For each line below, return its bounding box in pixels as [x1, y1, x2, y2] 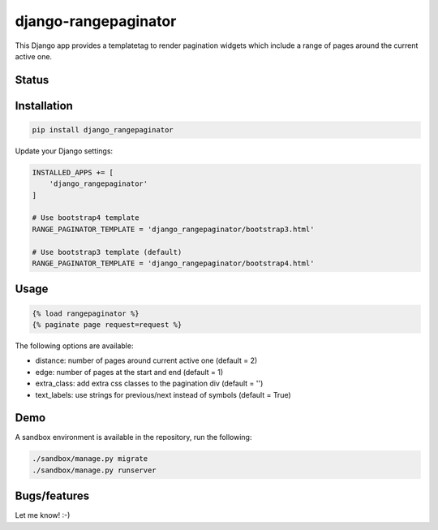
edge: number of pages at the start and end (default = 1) [35, 367, 224, 377]
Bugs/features [15, 489, 90, 503]
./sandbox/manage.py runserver [32, 465, 157, 475]
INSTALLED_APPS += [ [32, 167, 114, 177]
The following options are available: [15, 341, 134, 351]
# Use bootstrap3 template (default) [32, 248, 182, 256]
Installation [15, 98, 73, 113]
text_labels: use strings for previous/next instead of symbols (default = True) [35, 390, 291, 399]
